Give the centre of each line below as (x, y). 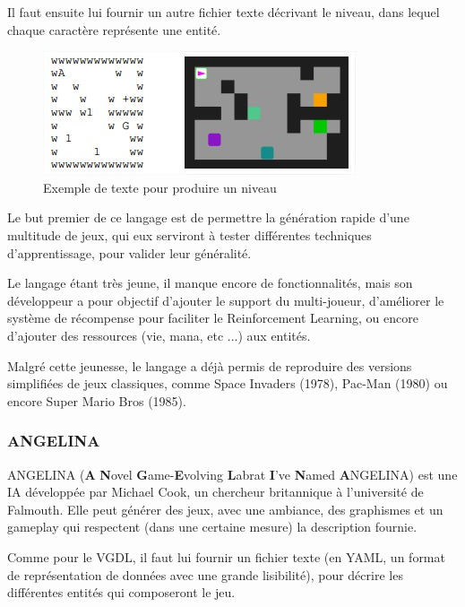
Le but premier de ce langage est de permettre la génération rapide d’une (208, 217)
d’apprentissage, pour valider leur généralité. (129, 252)
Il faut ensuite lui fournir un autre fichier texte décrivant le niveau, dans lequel (224, 12)
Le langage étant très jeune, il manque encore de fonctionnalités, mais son (210, 283)
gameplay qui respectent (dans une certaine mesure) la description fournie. (212, 527)
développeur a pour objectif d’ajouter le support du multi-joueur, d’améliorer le (226, 300)
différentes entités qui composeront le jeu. (121, 592)
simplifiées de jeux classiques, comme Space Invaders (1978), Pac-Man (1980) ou (228, 383)
